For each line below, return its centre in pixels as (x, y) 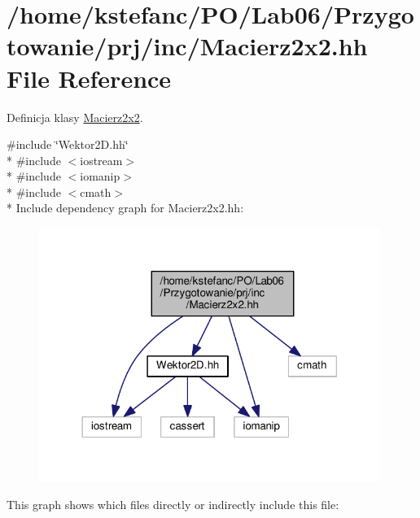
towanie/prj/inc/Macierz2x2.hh (187, 46)
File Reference (89, 78)
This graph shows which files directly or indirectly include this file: (173, 504)
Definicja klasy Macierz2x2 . (75, 117)
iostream (101, 160)
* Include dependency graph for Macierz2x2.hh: (125, 208)
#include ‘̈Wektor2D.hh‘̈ (68, 144)
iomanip (100, 176)
